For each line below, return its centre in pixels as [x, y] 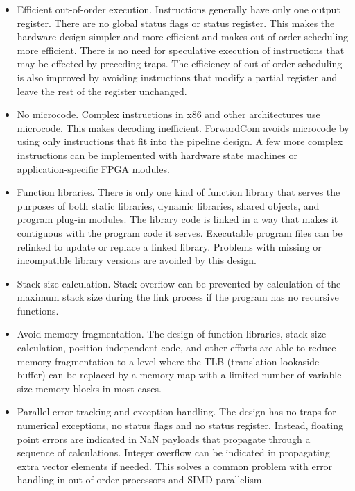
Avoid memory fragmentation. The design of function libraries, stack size [172, 334]
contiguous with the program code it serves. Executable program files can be [180, 232]
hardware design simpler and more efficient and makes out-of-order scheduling [183, 36]
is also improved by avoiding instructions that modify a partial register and [177, 77]
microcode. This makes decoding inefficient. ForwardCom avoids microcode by [183, 127]
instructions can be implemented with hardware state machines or [157, 155]
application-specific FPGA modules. [93, 168]
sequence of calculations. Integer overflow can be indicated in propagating [173, 452]
